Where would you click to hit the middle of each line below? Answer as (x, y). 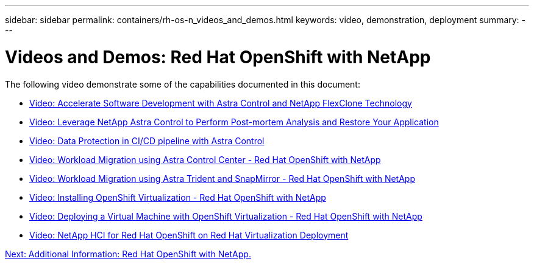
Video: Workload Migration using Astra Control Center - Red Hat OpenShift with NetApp (205, 159)
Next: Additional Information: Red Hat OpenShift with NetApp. (128, 254)
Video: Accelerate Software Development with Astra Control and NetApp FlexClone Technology (221, 103)
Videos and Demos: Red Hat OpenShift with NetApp (218, 57)
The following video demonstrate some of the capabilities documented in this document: (183, 84)
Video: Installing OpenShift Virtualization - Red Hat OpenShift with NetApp (178, 197)
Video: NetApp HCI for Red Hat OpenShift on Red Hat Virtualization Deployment (189, 235)
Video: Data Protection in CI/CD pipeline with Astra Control (147, 141)
